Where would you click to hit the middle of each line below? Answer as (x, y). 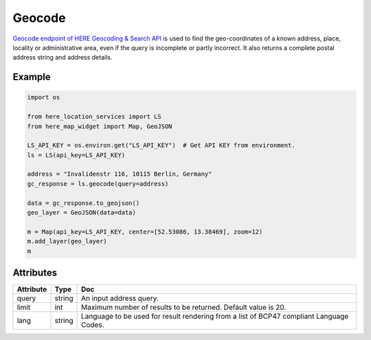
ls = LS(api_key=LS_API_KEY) (76, 155)
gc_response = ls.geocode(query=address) (98, 184)
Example (32, 77)
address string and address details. (63, 58)
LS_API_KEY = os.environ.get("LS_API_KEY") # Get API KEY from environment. (161, 145)
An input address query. (120, 298)
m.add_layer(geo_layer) (67, 241)
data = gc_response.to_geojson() (83, 203)
